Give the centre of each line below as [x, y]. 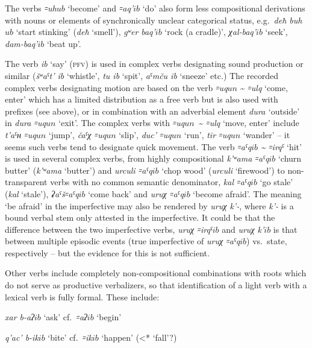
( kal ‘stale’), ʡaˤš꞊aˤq [42, 193]
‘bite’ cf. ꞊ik [70, 337]
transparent [26, 182]
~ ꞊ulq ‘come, [264, 87]
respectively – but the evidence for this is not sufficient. [107, 252]
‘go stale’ [276, 182]
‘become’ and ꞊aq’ [101, 8]
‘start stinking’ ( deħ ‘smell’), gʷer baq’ [86, 32]
